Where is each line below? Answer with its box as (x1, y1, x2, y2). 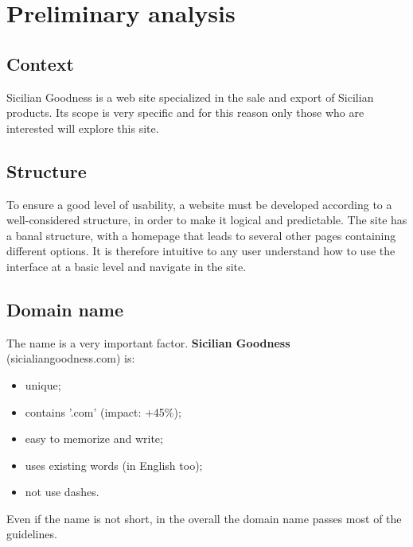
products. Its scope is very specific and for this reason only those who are (6, 104, 364, 121)
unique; (25, 376, 61, 393)
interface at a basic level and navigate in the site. (6, 258, 247, 274)
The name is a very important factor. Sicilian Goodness (6, 334, 290, 351)
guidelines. (6, 526, 57, 542)
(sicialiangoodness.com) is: (6, 350, 135, 367)
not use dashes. (25, 483, 99, 500)
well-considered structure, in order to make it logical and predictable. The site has (6, 211, 407, 228)
